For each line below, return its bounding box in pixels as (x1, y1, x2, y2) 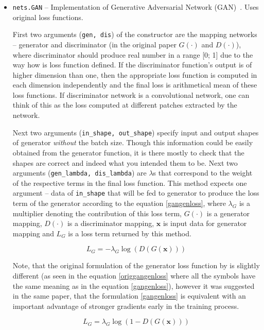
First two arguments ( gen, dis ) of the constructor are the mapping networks (12, 29, 257, 40)
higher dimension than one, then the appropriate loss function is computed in (12, 69, 257, 80)
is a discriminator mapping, (67, 218, 154, 229)
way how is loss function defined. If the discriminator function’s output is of (12, 59, 252, 70)
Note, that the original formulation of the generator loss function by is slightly (12, 260, 260, 271)
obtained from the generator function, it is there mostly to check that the (12, 147, 244, 158)
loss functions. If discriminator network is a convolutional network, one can (12, 89, 250, 100)
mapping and (12, 228, 54, 238)
